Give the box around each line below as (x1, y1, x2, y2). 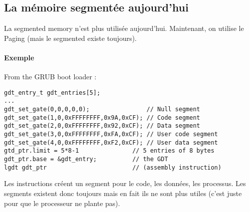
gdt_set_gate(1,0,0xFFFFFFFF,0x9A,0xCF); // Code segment (4, 114, 200, 121)
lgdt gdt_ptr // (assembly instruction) (4, 164, 222, 171)
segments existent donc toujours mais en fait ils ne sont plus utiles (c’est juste (4, 188, 242, 198)
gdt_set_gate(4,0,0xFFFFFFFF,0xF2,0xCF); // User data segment (4, 139, 218, 146)
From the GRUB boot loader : (4, 71, 97, 82)
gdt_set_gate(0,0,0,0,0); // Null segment (4, 106, 200, 113)
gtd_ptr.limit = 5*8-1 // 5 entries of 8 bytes (4, 147, 215, 155)
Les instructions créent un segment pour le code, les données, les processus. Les (4, 178, 246, 189)
